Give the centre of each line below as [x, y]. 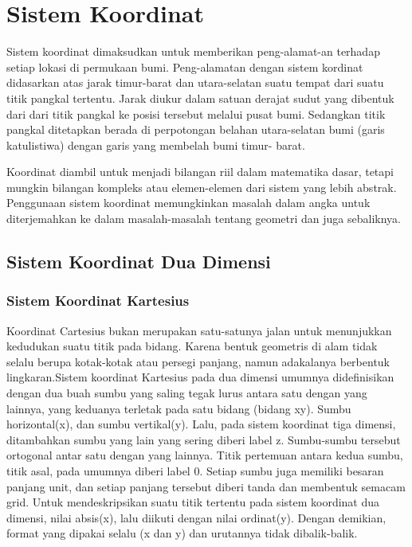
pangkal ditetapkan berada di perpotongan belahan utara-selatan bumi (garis [196, 129]
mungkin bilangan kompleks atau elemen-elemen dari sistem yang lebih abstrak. [202, 187]
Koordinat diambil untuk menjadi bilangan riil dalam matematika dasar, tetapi [200, 172]
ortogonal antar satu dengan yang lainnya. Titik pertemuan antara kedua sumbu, [205, 455]
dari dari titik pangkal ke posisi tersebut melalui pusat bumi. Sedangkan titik [196, 113]
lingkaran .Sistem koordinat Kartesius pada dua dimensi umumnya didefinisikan [200, 377]
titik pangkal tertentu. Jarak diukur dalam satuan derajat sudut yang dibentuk [200, 98]
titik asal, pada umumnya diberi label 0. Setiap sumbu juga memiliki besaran [195, 471]
